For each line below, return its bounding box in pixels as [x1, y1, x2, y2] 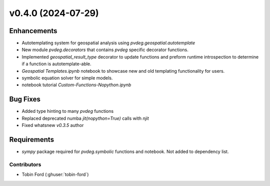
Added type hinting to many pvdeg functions [21, 108, 114, 114]
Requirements [9, 135, 54, 144]
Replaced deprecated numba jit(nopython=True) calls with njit [21, 115, 149, 121]
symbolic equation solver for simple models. [21, 75, 113, 81]
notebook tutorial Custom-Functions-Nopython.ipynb [21, 82, 131, 88]
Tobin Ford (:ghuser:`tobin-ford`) [21, 171, 89, 177]
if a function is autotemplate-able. [21, 61, 92, 67]
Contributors [9, 161, 41, 168]
